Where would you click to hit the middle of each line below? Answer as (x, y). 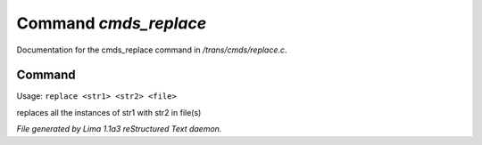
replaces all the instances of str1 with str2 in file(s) (109, 112)
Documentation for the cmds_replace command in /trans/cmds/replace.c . (152, 50)
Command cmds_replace (112, 23)
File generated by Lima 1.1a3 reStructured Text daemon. (119, 129)
